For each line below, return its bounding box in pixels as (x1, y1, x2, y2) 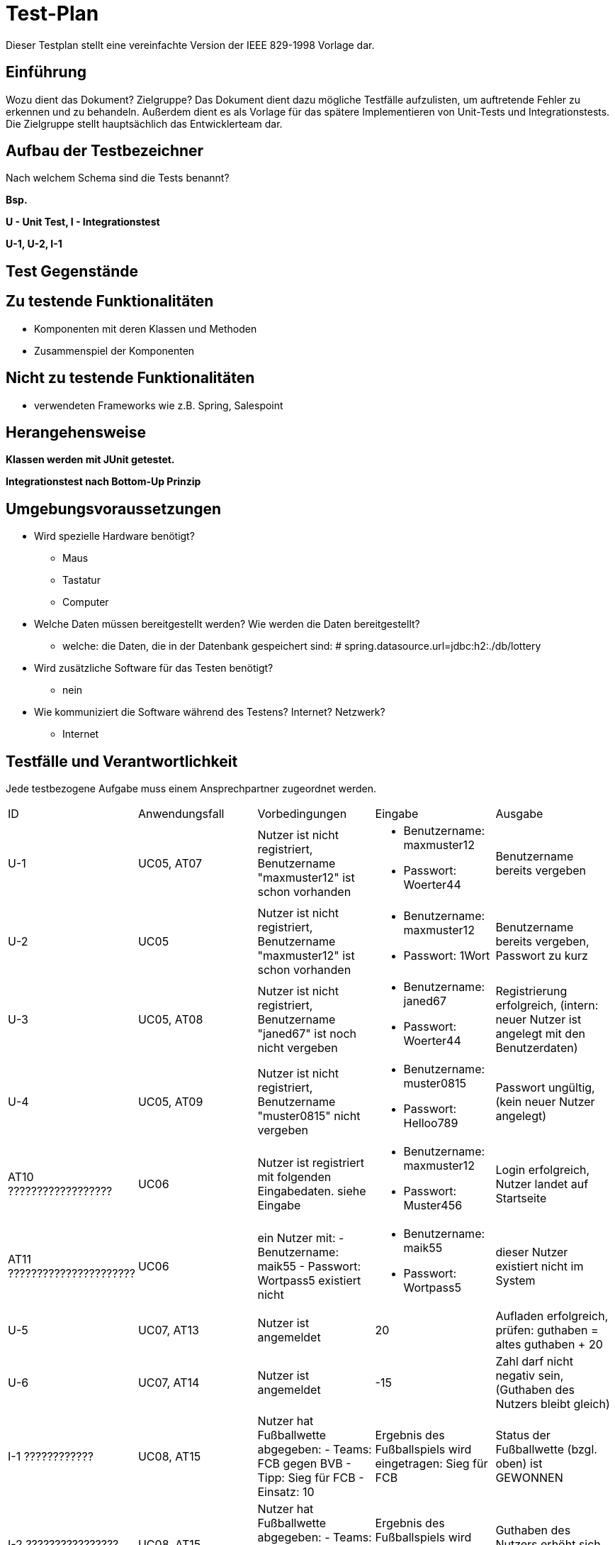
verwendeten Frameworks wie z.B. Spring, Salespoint (34, 399, 283, 411)
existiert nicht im (495, 1259, 584, 1274)
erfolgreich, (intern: (495, 998, 599, 1013)
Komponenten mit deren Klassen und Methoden (34, 322, 257, 335)
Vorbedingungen (257, 807, 347, 821)
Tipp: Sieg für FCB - (257, 1471, 364, 1485)
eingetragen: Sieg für (375, 1456, 488, 1471)
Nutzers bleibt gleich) (495, 1397, 610, 1412)
